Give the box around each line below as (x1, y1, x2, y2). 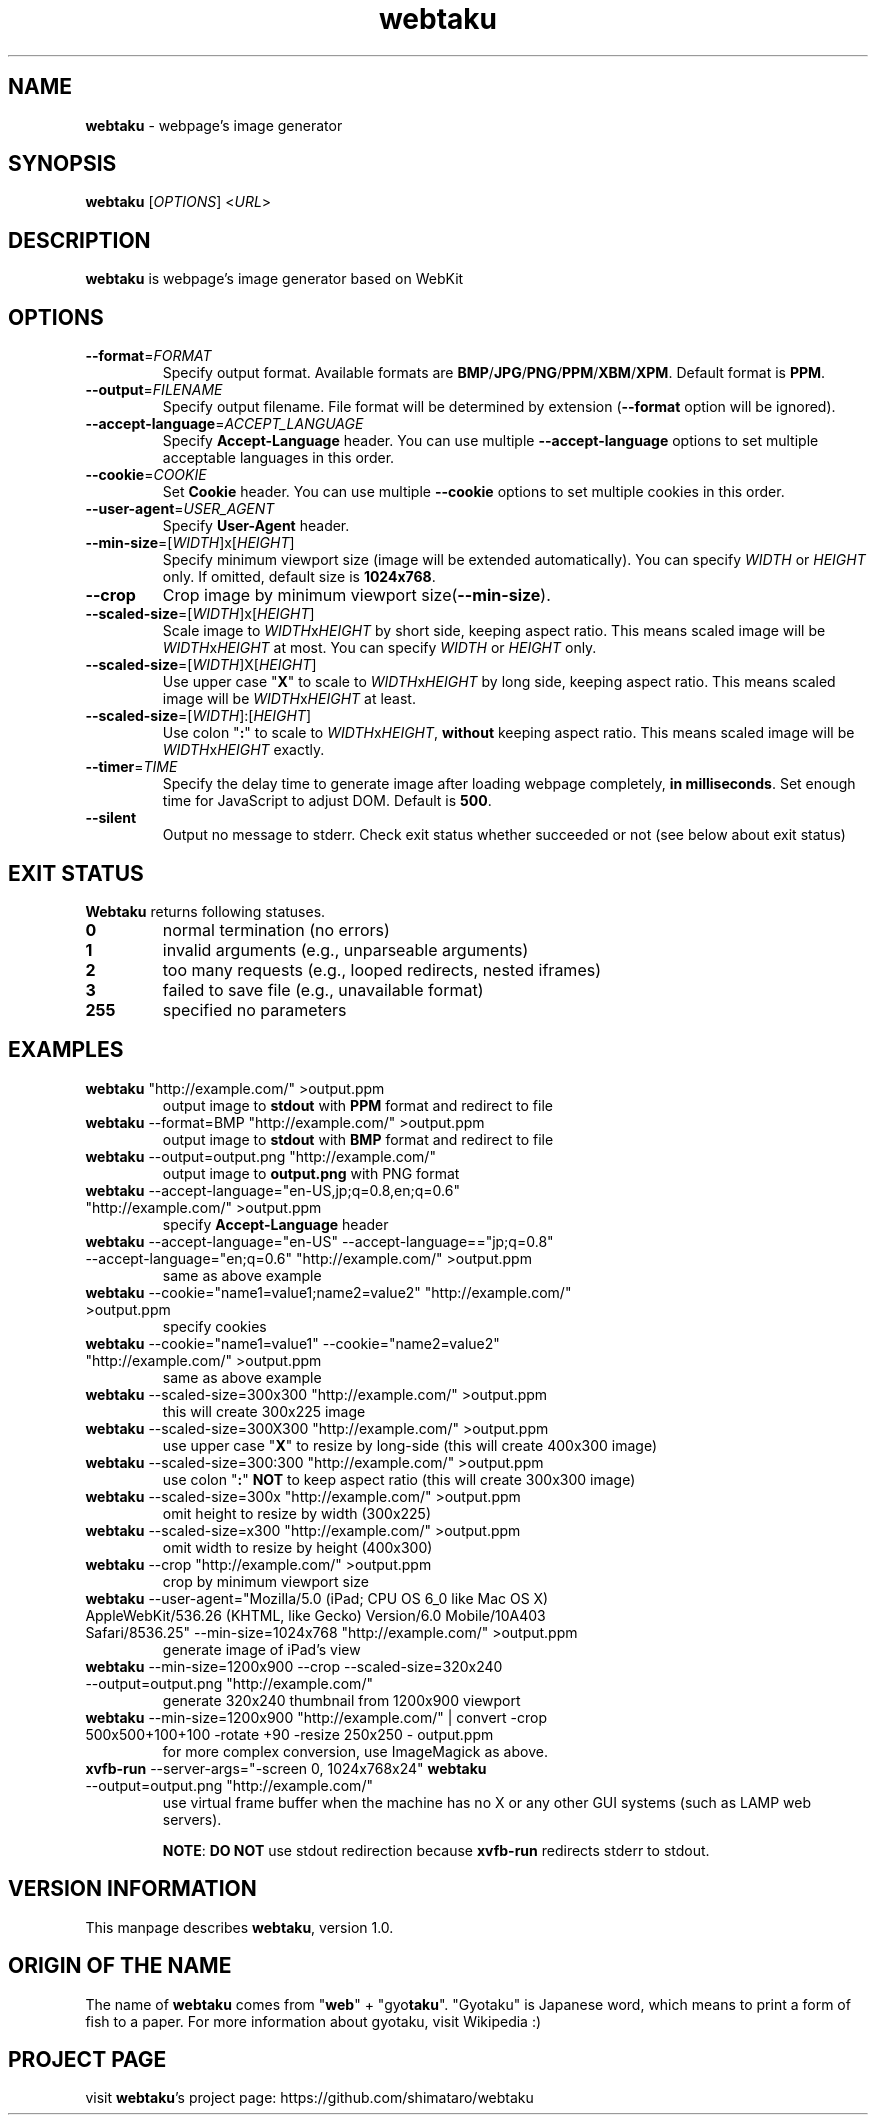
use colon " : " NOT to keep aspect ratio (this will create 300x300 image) (162, 1470, 636, 1488)
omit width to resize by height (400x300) (162, 1538, 433, 1556)
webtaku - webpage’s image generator (85, 116, 343, 134)
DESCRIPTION (8, 227, 151, 253)
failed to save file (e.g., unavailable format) (162, 979, 484, 1000)
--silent (85, 809, 137, 827)
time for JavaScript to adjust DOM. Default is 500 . (162, 792, 492, 810)
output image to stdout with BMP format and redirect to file (162, 1130, 554, 1148)
